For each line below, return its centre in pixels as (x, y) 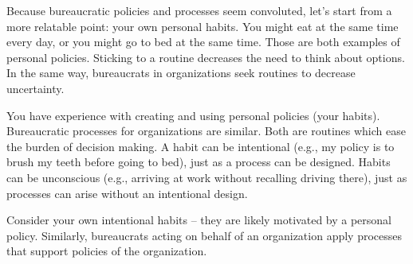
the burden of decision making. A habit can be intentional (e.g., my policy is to (201, 146)
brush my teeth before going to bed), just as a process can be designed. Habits (199, 162)
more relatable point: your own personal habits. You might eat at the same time (203, 26)
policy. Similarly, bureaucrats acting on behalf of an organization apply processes (205, 235)
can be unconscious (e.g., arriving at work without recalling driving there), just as (207, 177)
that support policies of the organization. (107, 251)
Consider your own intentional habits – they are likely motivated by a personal (199, 220)
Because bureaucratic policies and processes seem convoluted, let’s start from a (199, 10)
